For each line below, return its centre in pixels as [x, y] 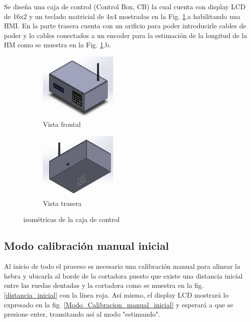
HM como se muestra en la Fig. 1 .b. [58, 45]
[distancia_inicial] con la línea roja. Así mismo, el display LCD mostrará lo [116, 295]
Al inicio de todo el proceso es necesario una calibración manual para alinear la [122, 266]
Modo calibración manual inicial [87, 246]
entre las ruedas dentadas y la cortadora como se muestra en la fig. [104, 285]
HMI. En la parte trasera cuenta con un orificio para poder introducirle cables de [125, 26]
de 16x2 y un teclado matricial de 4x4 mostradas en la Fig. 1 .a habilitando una [122, 16]
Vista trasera [62, 203]
